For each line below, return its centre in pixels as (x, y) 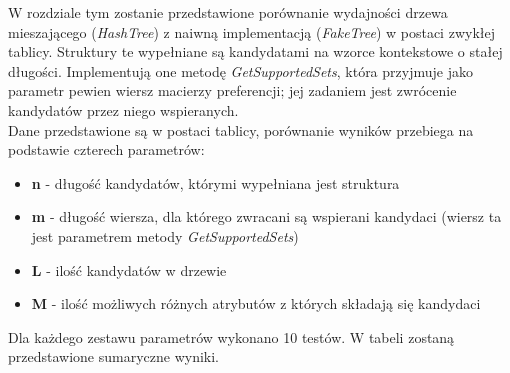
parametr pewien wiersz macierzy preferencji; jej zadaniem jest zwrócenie (232, 90)
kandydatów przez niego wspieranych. (123, 109)
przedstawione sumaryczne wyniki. (114, 356)
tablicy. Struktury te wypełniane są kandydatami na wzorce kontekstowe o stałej (255, 51)
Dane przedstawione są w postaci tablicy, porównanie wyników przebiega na (241, 129)
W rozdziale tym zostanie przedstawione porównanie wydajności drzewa (228, 12)
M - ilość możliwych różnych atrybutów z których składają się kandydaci (256, 303)
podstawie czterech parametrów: (106, 149)
